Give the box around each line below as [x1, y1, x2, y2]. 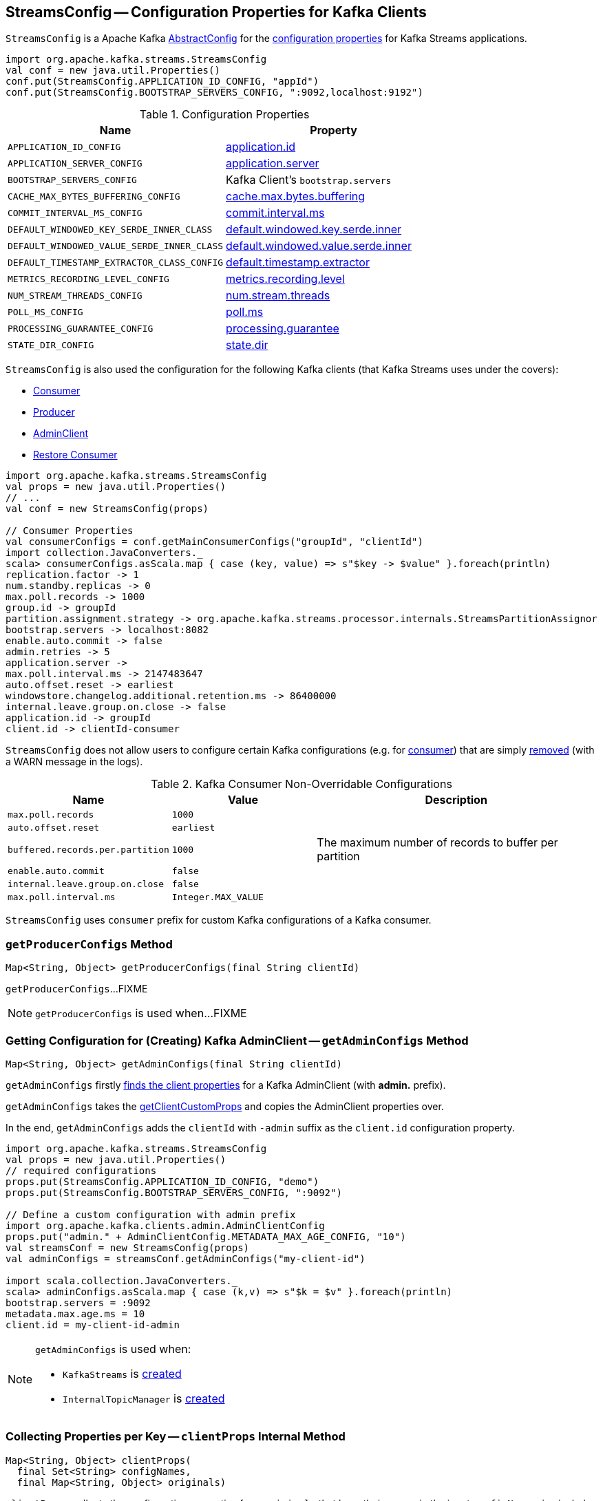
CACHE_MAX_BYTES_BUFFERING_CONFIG [8, 191, 180, 202]
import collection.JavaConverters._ [6, 547, 203, 559]
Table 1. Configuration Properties [139, 107, 310, 122]
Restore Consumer [33, 449, 118, 461]
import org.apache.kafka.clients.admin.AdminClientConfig [6, 1220, 325, 1231]
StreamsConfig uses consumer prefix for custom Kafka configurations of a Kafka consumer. [6, 914, 432, 926]
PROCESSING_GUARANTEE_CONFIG [8, 323, 154, 334]
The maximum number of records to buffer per [317, 835, 558, 850]
